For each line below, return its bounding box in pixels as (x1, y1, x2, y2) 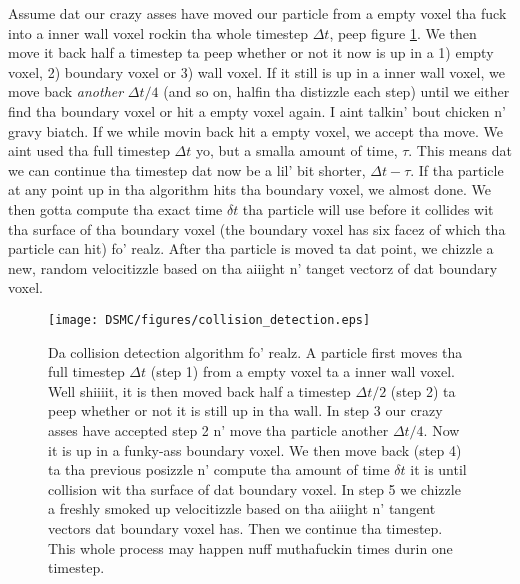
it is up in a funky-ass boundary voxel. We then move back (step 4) (48, 439, 462, 460)
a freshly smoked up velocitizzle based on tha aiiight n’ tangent (48, 498, 436, 519)
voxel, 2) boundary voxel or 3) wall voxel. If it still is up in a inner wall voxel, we (8, 61, 505, 82)
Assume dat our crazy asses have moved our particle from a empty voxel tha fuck (8, 3, 507, 23)
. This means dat (408, 140, 512, 161)
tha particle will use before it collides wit (242, 198, 494, 219)
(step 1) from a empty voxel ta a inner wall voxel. (150, 361, 455, 382)
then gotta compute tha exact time (8, 198, 223, 219)
